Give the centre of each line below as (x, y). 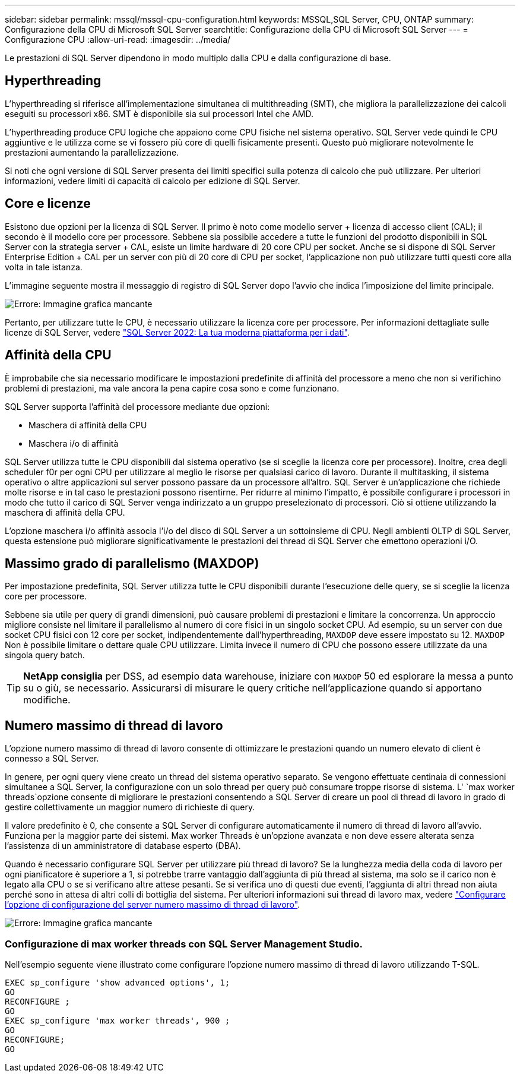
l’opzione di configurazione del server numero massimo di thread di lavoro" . (153, 905)
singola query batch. (45, 655)
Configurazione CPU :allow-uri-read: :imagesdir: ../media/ (118, 40)
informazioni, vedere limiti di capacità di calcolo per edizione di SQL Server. (153, 181)
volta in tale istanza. (44, 267)
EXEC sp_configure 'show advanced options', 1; (118, 982)
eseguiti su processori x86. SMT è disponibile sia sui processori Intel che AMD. (159, 113)
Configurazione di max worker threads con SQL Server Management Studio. (184, 944)
